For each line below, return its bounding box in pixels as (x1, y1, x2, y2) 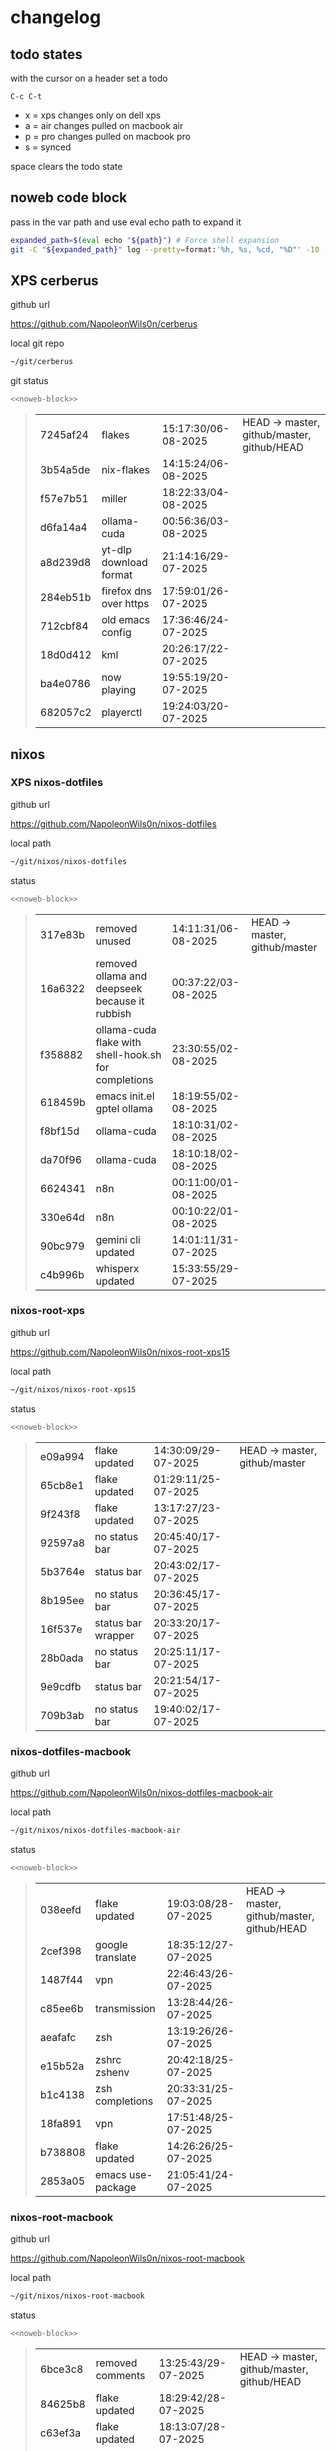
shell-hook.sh (95, 1047, 162, 1061)
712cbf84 (39, 619, 89, 633)
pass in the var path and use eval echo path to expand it (10, 216, 242, 228)
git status (10, 375, 49, 387)
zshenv (94, 2065, 130, 2079)
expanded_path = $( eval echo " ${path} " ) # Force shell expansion (10, 235, 280, 245)
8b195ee (39, 1593, 85, 1607)
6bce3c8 (39, 2362, 84, 2376)
